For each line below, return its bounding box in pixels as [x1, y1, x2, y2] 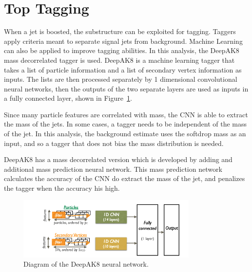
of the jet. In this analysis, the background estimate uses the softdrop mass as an [4, 128, 246, 139]
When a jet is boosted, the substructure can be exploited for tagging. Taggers [4, 26, 236, 36]
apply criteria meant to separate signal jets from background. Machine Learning [4, 36, 243, 46]
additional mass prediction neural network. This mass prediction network [4, 163, 222, 174]
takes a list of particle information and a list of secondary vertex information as [4, 64, 242, 74]
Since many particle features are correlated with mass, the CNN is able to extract [4, 109, 248, 119]
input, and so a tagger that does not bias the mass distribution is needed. [4, 138, 224, 148]
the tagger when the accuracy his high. [4, 183, 120, 193]
